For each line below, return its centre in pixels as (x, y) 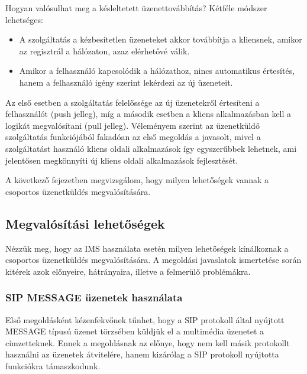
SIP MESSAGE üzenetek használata (94, 297)
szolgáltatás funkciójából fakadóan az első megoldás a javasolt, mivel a (133, 137)
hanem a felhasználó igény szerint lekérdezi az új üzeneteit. (126, 82)
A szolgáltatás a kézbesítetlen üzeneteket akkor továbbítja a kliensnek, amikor (161, 39)
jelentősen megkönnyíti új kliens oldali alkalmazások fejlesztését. (122, 160)
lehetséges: (24, 19)
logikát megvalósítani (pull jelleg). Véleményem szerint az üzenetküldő (133, 125)
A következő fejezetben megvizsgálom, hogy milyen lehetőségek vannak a (137, 180)
